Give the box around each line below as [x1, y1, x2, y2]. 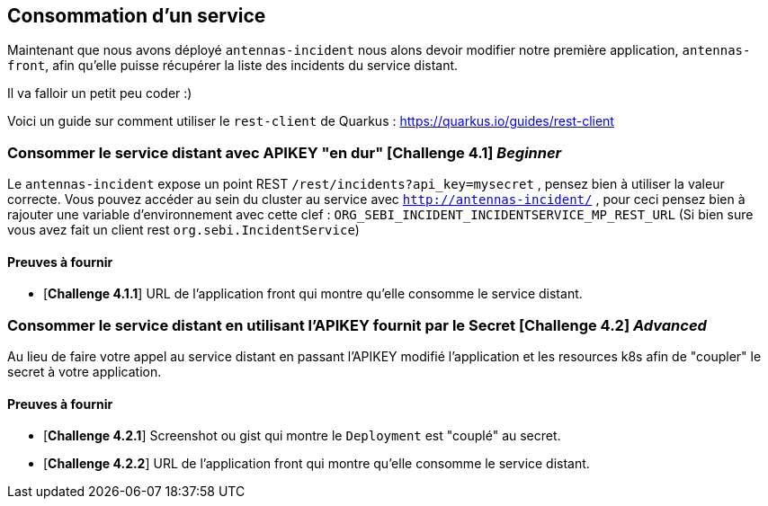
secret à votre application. [7, 364, 162, 380]
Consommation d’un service [7, 4, 266, 27]
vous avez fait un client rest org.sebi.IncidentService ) [7, 222, 360, 238]
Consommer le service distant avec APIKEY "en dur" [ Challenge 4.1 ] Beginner [7, 143, 562, 162]
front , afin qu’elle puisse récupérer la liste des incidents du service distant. [7, 58, 459, 74]
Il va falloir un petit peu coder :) [7, 85, 192, 102]
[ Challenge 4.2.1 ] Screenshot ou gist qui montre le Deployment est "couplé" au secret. [43, 428, 561, 444]
